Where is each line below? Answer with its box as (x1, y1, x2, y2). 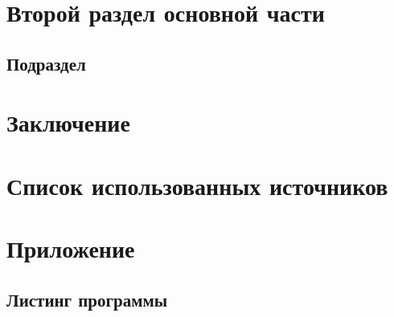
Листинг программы (6, 287, 168, 311)
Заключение (6, 106, 130, 139)
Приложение (6, 232, 135, 265)
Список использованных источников (6, 169, 388, 201)
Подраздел (6, 51, 86, 75)
